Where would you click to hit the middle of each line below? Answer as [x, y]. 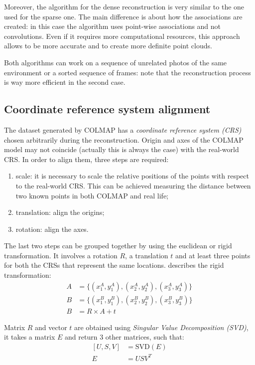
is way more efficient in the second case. [65, 82]
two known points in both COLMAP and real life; [92, 195]
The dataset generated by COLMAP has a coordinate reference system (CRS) [123, 129]
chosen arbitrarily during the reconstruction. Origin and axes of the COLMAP [124, 139]
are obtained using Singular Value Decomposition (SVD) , [161, 327]
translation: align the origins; [60, 212]
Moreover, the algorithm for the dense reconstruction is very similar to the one [124, 6]
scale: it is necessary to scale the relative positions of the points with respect [132, 176]
